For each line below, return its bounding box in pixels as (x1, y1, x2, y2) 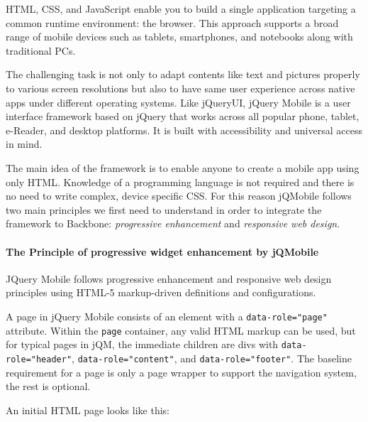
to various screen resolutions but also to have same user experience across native (6, 80, 355, 95)
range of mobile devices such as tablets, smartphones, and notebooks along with (6, 29, 353, 44)
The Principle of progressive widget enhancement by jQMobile (6, 244, 319, 259)
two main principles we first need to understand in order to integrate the (6, 202, 322, 217)
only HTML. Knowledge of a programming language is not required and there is (6, 174, 355, 189)
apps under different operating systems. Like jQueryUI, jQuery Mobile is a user (6, 94, 351, 109)
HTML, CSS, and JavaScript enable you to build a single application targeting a (6, 1, 356, 16)
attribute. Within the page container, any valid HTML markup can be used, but (6, 323, 356, 337)
